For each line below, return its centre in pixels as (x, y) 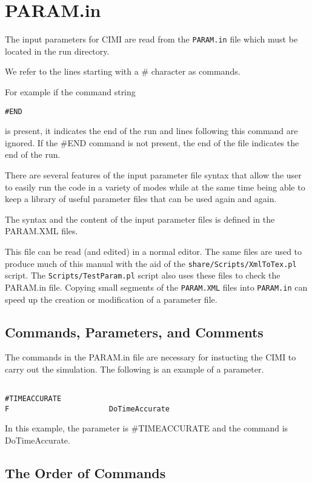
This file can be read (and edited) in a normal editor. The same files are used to (154, 251)
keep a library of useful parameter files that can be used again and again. (141, 199)
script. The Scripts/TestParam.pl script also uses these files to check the (143, 275)
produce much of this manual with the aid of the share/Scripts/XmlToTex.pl (151, 263)
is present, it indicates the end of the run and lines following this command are (151, 131)
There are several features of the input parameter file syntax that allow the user (153, 175)
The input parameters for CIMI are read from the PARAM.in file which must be (151, 39)
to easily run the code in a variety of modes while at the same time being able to (155, 187)
